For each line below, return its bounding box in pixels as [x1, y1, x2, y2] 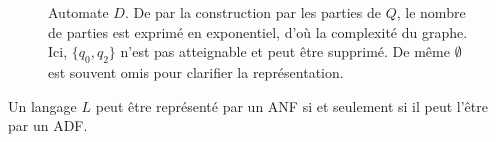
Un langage [8, 95, 77, 116]
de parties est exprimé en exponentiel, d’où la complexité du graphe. [48, 21, 468, 42]
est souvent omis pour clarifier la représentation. [48, 61, 344, 82]
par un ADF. [8, 115, 88, 136]
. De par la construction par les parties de [124, 2, 381, 22]
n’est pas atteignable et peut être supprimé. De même [120, 41, 450, 62]
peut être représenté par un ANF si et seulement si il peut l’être [95, 95, 488, 116]
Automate [48, 2, 109, 22]
